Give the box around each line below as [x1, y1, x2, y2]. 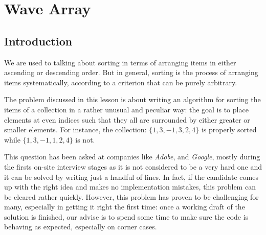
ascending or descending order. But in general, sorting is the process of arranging [4, 67, 258, 78]
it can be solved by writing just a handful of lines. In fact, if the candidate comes [4, 171, 258, 182]
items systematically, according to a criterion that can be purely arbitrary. [4, 77, 237, 87]
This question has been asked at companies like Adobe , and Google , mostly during [4, 151, 260, 162]
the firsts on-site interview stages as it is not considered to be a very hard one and [4, 161, 262, 172]
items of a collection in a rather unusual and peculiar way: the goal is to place [4, 104, 249, 114]
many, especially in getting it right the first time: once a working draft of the [4, 201, 245, 212]
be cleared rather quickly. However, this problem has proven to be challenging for [4, 191, 259, 202]
